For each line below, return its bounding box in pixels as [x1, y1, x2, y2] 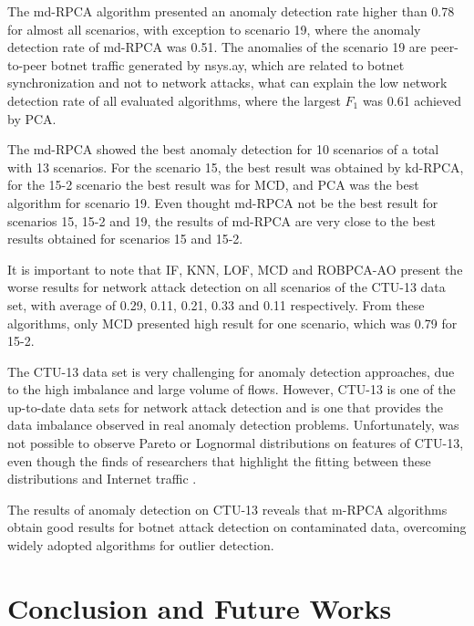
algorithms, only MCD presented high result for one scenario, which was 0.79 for [7, 313, 458, 332]
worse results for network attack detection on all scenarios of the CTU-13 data [7, 277, 446, 297]
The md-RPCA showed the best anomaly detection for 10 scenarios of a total [7, 140, 439, 159]
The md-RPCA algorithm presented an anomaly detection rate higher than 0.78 [7, 2, 455, 20]
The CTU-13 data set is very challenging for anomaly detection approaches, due [7, 361, 455, 381]
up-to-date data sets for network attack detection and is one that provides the [7, 397, 443, 416]
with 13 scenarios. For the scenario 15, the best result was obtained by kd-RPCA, [7, 157, 464, 176]
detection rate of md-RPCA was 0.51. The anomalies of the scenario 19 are [7, 37, 427, 57]
